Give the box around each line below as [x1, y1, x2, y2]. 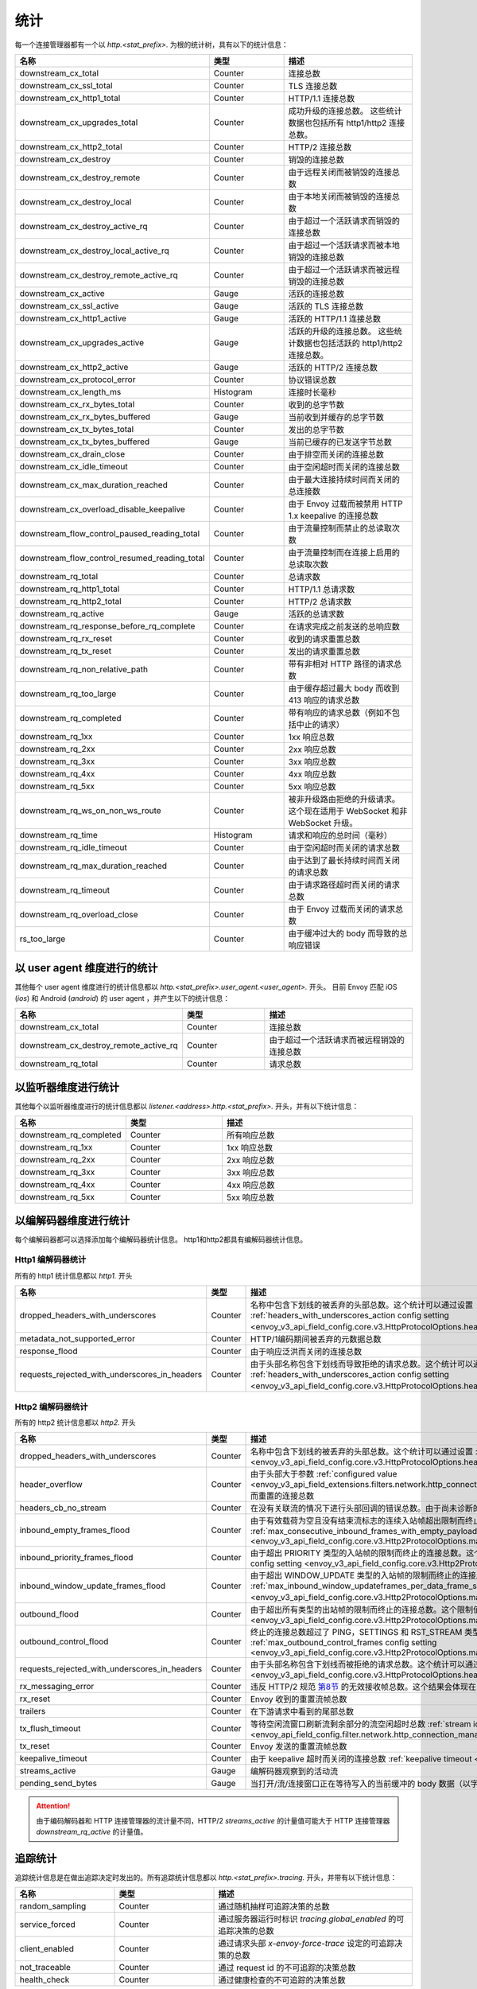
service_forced [19, 1919, 76, 1930]
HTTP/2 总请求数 [288, 596, 352, 607]
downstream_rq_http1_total [19, 583, 120, 594]
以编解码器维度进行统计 [14, 1213, 130, 1227]
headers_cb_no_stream [19, 1502, 107, 1513]
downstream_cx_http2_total [19, 141, 122, 152]
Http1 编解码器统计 [14, 1254, 87, 1265]
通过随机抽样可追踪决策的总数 [218, 1901, 330, 1913]
